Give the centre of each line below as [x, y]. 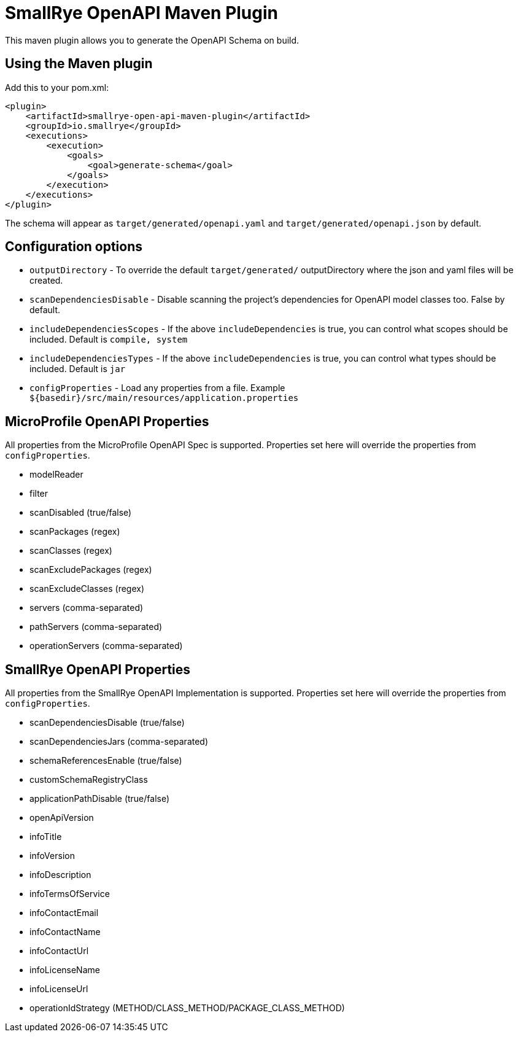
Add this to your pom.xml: [57, 87]
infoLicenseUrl [59, 989]
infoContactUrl [59, 951]
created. [46, 281]
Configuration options [74, 247]
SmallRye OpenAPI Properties [98, 669]
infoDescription [60, 875]
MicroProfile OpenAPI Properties [107, 421]
